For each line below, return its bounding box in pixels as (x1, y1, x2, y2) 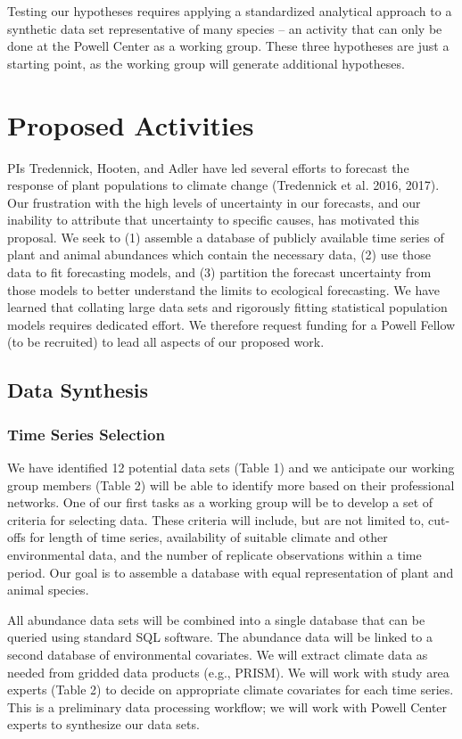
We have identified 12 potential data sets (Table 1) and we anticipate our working (7, 458, 455, 477)
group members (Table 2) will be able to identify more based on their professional (7, 475, 455, 494)
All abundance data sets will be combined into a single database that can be (7, 610, 425, 628)
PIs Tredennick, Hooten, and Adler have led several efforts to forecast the (7, 158, 409, 177)
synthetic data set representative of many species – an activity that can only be (7, 19, 442, 37)
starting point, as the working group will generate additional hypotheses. (7, 53, 405, 72)
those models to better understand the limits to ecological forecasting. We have (7, 280, 441, 299)
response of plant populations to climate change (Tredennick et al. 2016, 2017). (7, 176, 440, 194)
